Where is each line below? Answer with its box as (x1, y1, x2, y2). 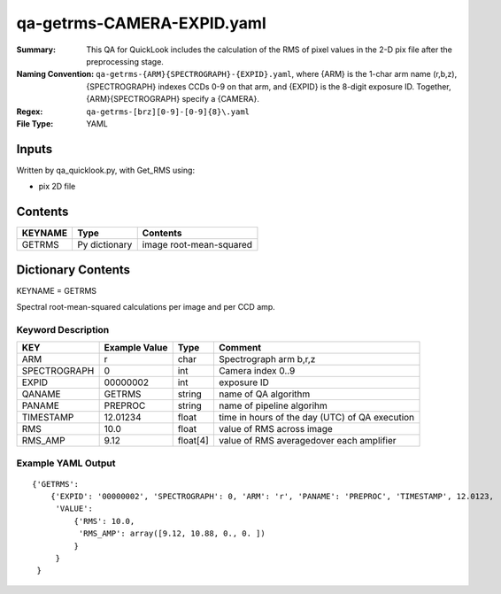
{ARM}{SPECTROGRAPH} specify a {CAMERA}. (86, 94, 260, 104)
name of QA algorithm (218, 388, 311, 400)
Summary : (16, 44, 57, 55)
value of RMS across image (218, 423, 334, 436)
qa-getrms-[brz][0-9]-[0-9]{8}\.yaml (86, 106, 250, 117)
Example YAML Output (16, 457, 116, 469)
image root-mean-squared (142, 239, 252, 251)
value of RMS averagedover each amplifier (218, 435, 397, 447)
